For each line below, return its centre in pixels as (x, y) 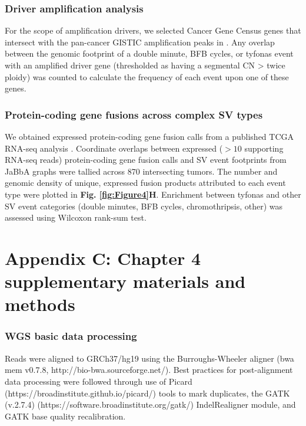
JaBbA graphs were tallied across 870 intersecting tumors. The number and (141, 171)
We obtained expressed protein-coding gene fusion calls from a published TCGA (149, 136)
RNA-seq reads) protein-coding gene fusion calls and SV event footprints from (146, 160)
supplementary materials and (125, 281)
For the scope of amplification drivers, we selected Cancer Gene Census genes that (153, 30)
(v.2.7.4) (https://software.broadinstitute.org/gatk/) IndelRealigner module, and (150, 404)
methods (40, 304)
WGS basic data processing (71, 336)
